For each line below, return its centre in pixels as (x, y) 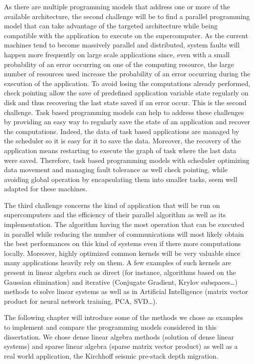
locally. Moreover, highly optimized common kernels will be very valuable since (122, 253)
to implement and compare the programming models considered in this (110, 327)
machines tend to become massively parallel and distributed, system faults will (122, 45)
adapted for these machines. (46, 189)
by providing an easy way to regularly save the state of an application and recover (127, 122)
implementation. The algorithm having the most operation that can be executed (124, 224)
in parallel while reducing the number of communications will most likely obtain (124, 234)
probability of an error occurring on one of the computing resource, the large (119, 64)
